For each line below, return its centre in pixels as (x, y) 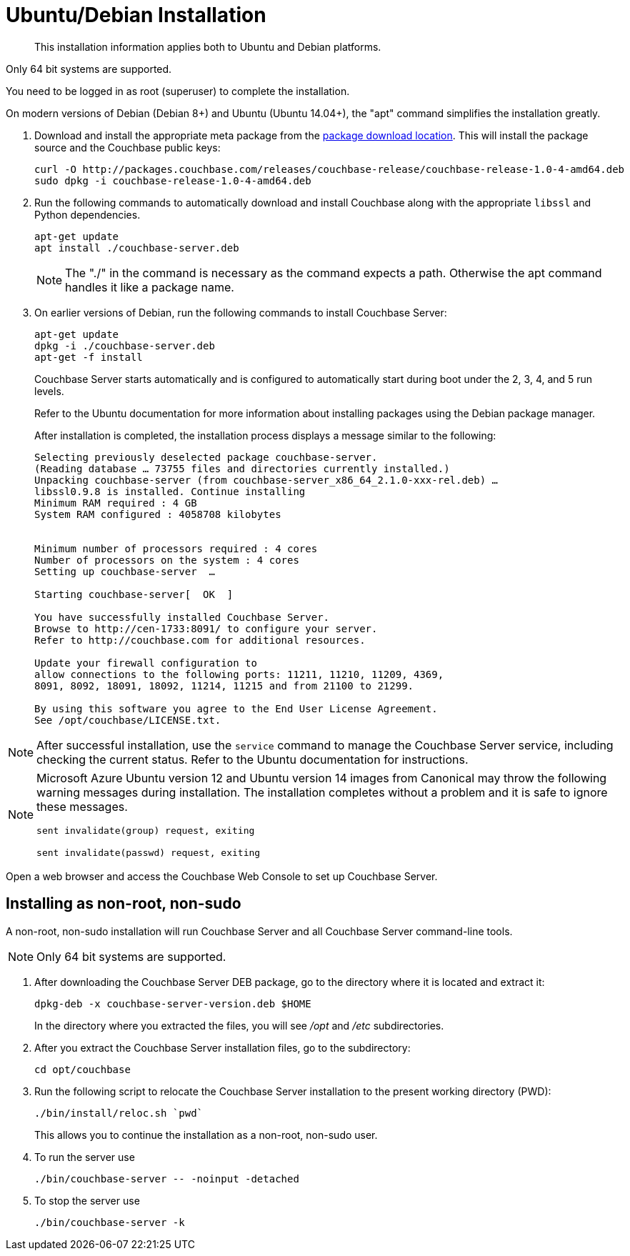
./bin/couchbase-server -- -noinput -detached (167, 1178)
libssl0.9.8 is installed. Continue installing (170, 491)
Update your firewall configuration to (146, 663)
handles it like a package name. (150, 287)
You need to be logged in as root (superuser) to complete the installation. (178, 91)
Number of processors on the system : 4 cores (167, 560)
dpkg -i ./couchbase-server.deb (125, 345)
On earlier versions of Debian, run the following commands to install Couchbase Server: (241, 312)
